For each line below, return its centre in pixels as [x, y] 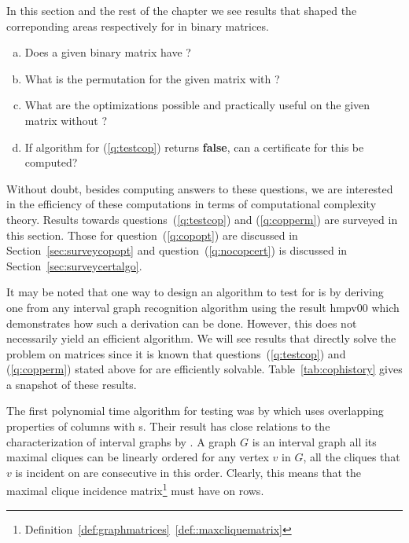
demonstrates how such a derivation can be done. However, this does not [182, 323]
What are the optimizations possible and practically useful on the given [197, 105]
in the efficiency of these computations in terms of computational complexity [192, 204]
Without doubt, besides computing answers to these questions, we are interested [200, 188]
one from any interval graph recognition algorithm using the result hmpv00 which [203, 307]
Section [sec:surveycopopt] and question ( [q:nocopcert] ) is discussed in [177, 250]
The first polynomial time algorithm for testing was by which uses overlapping [195, 411]
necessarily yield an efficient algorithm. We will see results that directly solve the [201, 338]
